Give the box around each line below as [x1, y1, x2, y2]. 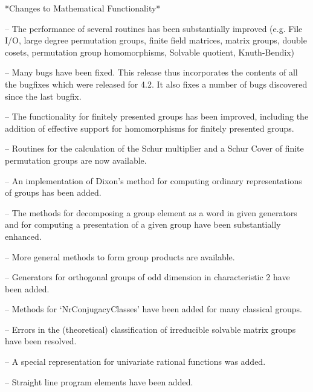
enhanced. [5, 230, 42, 242]
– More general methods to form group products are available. [5, 250, 235, 263]
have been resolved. [5, 335, 77, 347]
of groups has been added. [5, 186, 102, 199]
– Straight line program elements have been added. [5, 375, 193, 388]
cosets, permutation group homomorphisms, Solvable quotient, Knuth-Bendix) [5, 45, 294, 58]
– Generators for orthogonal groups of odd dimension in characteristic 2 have [5, 271, 290, 283]
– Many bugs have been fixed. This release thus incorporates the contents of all [5, 66, 298, 79]
